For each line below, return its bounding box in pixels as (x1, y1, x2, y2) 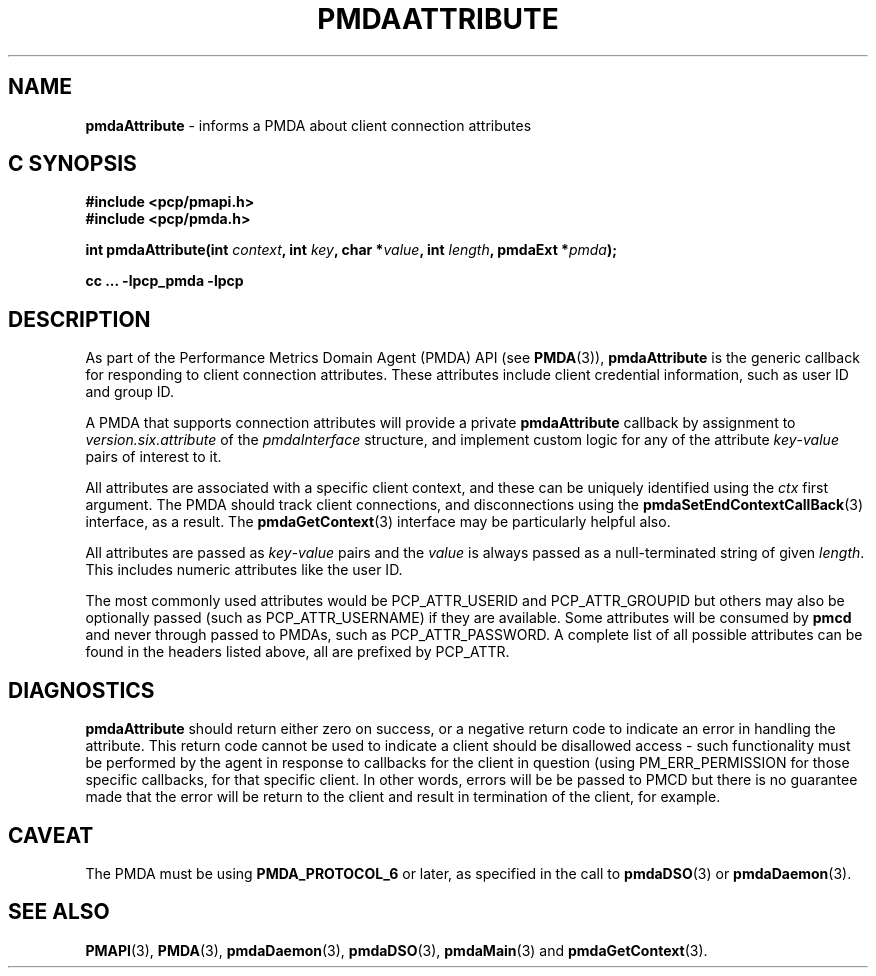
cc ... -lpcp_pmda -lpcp (85, 272, 244, 290)
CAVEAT (8, 822, 94, 848)
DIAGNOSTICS (8, 677, 155, 703)
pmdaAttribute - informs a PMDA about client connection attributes (85, 116, 532, 134)
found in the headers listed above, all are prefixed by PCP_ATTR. (85, 643, 510, 661)
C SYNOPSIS (8, 151, 137, 177)
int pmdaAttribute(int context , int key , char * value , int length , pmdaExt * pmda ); (85, 241, 618, 259)
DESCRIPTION (8, 306, 151, 332)
